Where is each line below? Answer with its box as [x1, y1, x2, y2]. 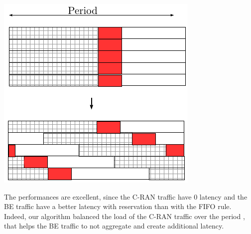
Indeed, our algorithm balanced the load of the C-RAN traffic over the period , [4, 211, 245, 221]
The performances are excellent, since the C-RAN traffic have [4, 191, 192, 202]
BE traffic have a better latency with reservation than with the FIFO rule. [4, 201, 232, 212]
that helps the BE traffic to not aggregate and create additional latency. [4, 221, 224, 231]
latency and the [199, 191, 248, 202]
